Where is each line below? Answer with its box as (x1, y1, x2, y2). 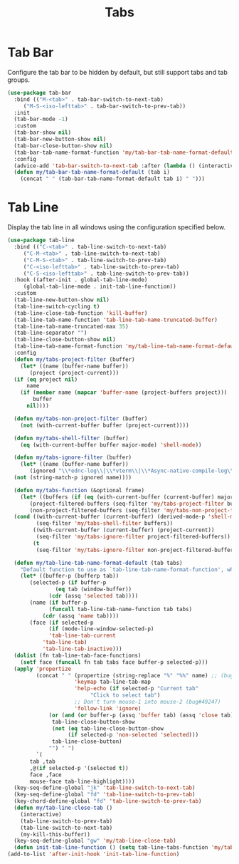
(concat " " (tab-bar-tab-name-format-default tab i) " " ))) (20, 175, 205, 182)
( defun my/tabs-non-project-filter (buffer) (14, 415, 148, 422)
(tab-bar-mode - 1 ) (14, 115, 69, 123)
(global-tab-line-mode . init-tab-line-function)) (23, 283, 176, 291)
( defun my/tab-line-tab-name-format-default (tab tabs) (14, 559, 183, 566)
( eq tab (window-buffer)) (55, 585, 132, 593)
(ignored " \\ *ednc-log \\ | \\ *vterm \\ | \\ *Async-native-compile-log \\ (29, 467, 234, 474)
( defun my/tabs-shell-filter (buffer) (14, 434, 129, 442)
